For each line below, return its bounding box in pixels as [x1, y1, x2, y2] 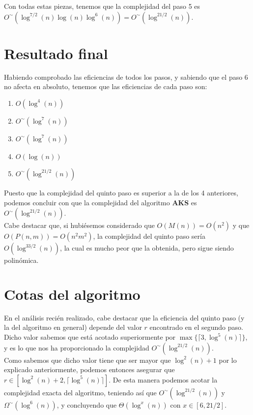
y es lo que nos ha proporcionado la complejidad [4, 342, 149, 352]
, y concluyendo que [56, 399, 117, 410]
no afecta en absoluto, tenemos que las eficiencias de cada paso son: [4, 81, 207, 92]
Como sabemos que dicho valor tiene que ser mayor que [4, 354, 171, 365]
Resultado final [4, 43, 108, 63]
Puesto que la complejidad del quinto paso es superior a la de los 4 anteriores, [4, 187, 238, 197]
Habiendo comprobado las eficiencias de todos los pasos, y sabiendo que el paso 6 [4, 71, 248, 82]
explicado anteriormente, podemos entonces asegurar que [4, 364, 175, 375]
